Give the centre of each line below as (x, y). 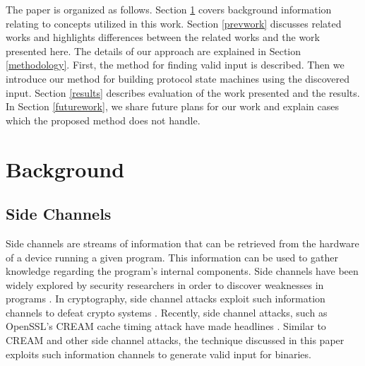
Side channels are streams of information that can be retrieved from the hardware (182, 243)
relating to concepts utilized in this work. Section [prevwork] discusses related (174, 23)
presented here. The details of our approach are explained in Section (154, 51)
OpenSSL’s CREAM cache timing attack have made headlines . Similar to (166, 326)
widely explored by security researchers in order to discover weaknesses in (165, 284)
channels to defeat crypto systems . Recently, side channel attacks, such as (167, 312)
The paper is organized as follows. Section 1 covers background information (169, 9)
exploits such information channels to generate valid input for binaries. (158, 354)
